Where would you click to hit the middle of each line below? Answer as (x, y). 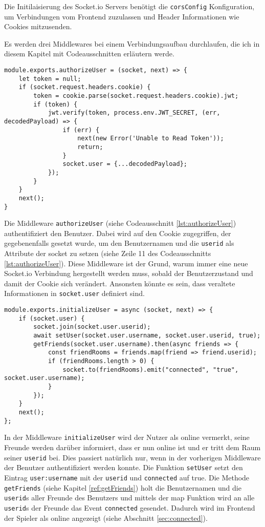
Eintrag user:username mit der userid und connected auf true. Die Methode (127, 477)
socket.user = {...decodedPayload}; (125, 164)
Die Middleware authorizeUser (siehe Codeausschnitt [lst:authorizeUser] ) (120, 223)
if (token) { (56, 104)
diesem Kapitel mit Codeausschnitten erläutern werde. (89, 54)
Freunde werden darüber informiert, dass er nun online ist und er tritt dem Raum (132, 447)
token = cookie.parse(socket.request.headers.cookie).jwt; (136, 96)
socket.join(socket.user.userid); (92, 327)
